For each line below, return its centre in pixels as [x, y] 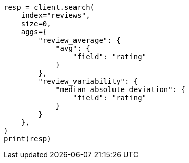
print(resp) [27, 139]
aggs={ [34, 32]
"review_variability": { [88, 81]
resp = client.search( [49, 7]
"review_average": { [79, 40]
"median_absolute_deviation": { [121, 89]
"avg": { [73, 48]
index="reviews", [55, 15]
